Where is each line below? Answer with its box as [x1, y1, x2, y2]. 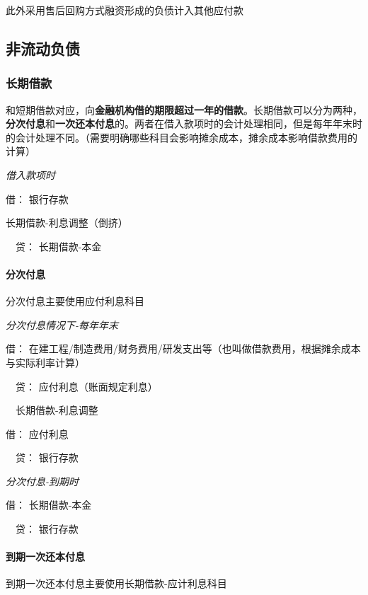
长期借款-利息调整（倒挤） [6, 215, 128, 230]
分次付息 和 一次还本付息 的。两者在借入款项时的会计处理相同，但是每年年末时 [6, 116, 362, 131]
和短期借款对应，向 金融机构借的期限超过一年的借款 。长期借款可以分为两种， [6, 102, 362, 117]
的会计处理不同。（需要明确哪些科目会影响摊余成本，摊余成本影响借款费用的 [6, 129, 357, 144]
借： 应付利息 [6, 426, 69, 441]
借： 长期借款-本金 [6, 497, 92, 512]
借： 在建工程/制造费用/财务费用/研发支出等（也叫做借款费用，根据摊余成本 [6, 341, 361, 356]
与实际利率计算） [6, 354, 85, 369]
